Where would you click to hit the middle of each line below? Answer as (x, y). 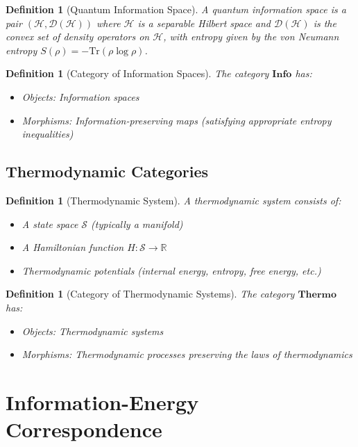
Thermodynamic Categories (107, 171)
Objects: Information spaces (80, 96)
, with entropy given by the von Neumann (251, 36)
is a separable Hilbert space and (204, 23)
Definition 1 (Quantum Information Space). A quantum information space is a (176, 9)
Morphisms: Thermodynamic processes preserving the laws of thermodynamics (187, 354)
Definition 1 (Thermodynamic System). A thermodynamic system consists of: (173, 200)
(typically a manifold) (137, 223)
